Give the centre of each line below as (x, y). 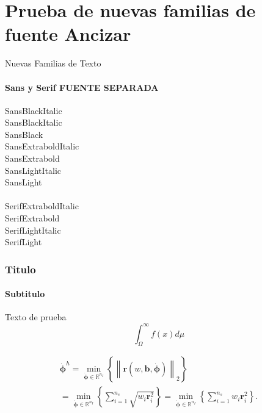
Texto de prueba (36, 317)
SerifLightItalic (33, 230)
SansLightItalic (33, 170)
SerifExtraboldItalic (42, 206)
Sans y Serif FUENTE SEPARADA (82, 87)
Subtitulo (25, 294)
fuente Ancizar (68, 34)
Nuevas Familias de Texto (53, 63)
